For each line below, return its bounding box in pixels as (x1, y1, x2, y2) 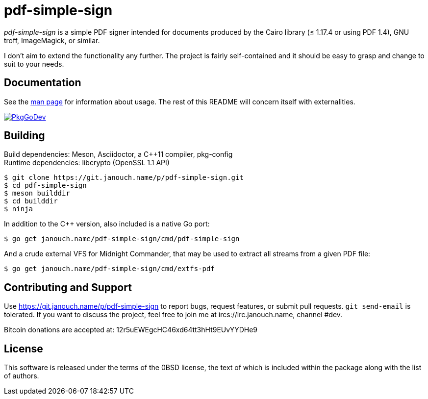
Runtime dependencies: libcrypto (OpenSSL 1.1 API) (4, 158, 170, 167)
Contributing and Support (4, 281, 132, 294)
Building (4, 129, 45, 142)
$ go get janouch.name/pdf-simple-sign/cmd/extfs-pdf (4, 265, 215, 273)
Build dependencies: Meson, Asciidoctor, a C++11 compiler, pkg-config (4, 150, 233, 159)
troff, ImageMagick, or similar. (4, 36, 100, 45)
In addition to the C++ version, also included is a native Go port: (4, 220, 210, 228)
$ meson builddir (4, 189, 70, 198)
